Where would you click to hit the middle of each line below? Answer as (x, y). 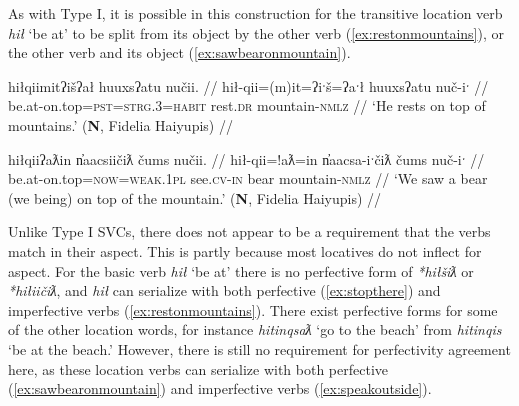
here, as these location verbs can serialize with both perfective (198, 368)
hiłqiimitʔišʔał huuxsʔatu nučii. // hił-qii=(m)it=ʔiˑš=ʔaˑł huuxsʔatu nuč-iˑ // (248, 85)
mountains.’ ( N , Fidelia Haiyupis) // (120, 124)
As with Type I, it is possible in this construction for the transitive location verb (255, 13)
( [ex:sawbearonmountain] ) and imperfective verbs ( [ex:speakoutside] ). (220, 388)
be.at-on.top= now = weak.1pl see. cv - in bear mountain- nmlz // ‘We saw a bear (248, 178)
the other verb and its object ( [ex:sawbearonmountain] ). (179, 52)
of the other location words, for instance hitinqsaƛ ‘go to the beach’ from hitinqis (255, 329)
